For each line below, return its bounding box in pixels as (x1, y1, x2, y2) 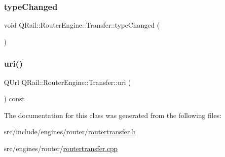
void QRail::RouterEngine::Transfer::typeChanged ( (4, 20, 160, 30)
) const (4, 93, 25, 104)
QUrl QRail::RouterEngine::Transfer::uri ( (4, 77, 131, 87)
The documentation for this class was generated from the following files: (4, 110, 222, 120)
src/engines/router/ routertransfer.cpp (4, 143, 118, 153)
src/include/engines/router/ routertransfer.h (4, 126, 136, 137)
